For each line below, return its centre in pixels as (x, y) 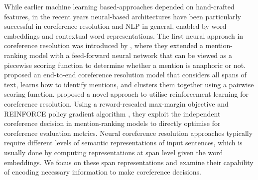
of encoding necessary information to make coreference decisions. (103, 172)
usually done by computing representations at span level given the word (114, 152)
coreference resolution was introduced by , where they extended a (104, 45)
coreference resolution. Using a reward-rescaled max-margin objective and (116, 103)
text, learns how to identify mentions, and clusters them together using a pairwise (129, 84)
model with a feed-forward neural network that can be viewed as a (131, 55)
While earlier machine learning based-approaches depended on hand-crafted (119, 6)
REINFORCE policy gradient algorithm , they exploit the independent (112, 113)
